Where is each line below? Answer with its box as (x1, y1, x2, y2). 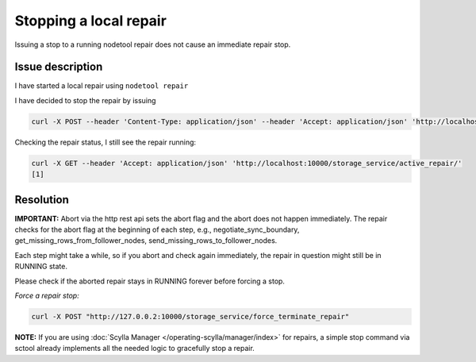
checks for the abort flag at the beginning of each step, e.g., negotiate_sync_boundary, (14, 225, 300, 234)
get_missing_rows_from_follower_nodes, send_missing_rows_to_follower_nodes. (14, 236, 278, 245)
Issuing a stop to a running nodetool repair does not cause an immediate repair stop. (14, 40, 291, 49)
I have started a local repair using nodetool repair (14, 81, 189, 90)
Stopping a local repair (14, 12, 167, 29)
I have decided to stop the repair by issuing (14, 95, 156, 105)
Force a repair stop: (14, 291, 79, 301)
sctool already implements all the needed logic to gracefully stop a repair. (14, 344, 255, 353)
